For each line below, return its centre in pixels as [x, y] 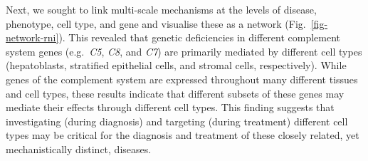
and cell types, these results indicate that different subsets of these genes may [175, 93]
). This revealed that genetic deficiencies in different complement [200, 37]
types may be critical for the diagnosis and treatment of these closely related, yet [183, 135]
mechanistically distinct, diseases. [79, 149]
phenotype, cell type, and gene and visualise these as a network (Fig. [156, 23]
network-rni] [32, 37]
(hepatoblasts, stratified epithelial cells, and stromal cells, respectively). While [176, 65]
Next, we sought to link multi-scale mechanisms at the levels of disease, [161, 9]
